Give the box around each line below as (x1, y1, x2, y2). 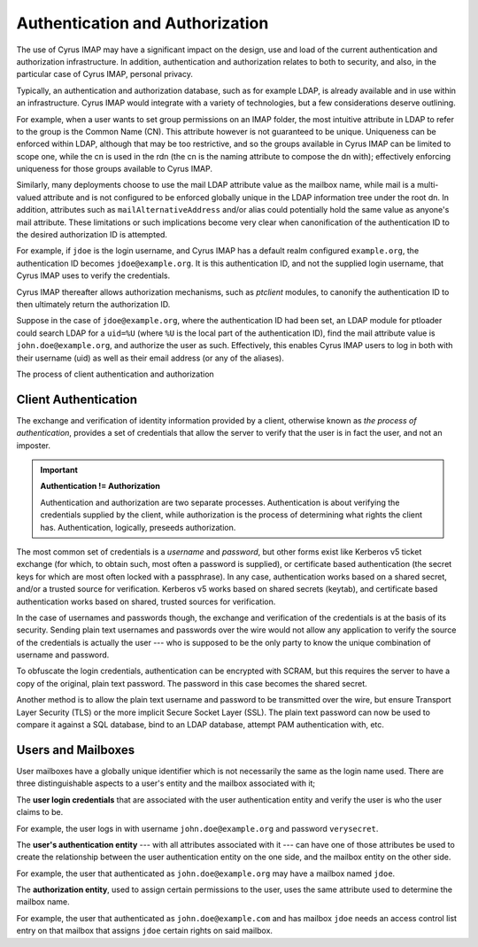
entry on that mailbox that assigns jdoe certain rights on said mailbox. (16, 926, 274, 936)
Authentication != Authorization (40, 481, 161, 492)
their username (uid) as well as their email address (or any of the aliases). (16, 353, 285, 363)
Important (40, 465, 79, 475)
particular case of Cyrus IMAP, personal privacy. (16, 69, 194, 80)
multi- (417, 180, 439, 190)
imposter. (16, 439, 51, 451)
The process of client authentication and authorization (16, 369, 214, 379)
